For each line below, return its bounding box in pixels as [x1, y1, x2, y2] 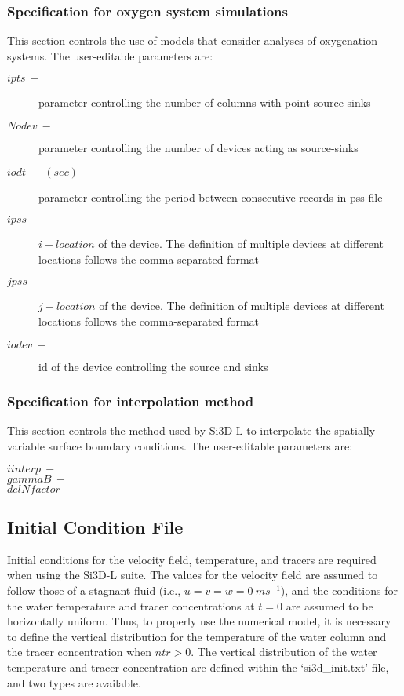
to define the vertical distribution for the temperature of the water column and [7, 628, 387, 644]
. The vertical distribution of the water [191, 643, 377, 660]
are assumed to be [286, 597, 373, 614]
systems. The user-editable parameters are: [7, 47, 213, 64]
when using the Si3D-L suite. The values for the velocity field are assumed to [7, 567, 378, 583]
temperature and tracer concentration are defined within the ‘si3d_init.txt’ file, [7, 658, 389, 675]
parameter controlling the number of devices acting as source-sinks [38, 140, 359, 155]
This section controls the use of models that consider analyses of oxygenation [7, 32, 377, 49]
